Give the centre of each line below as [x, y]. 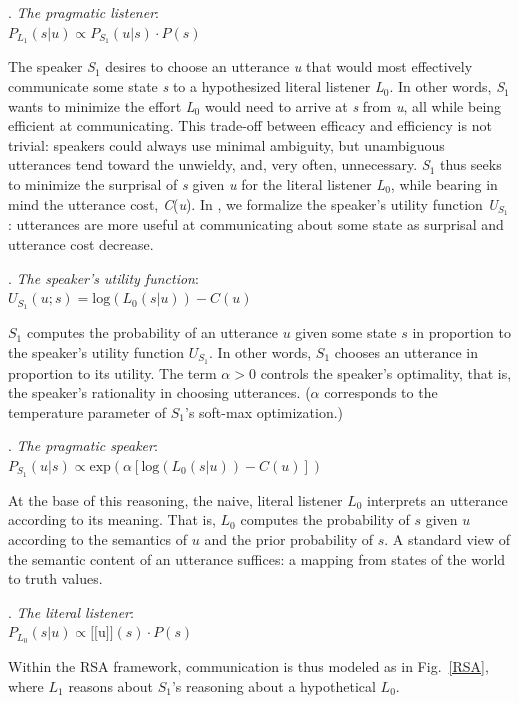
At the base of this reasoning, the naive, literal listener [175, 499]
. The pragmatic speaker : [83, 445]
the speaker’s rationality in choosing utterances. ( [159, 392]
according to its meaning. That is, [112, 519]
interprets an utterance [437, 499]
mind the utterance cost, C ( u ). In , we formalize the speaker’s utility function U [253, 203]
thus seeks [471, 164]
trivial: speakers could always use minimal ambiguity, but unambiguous [226, 144]
